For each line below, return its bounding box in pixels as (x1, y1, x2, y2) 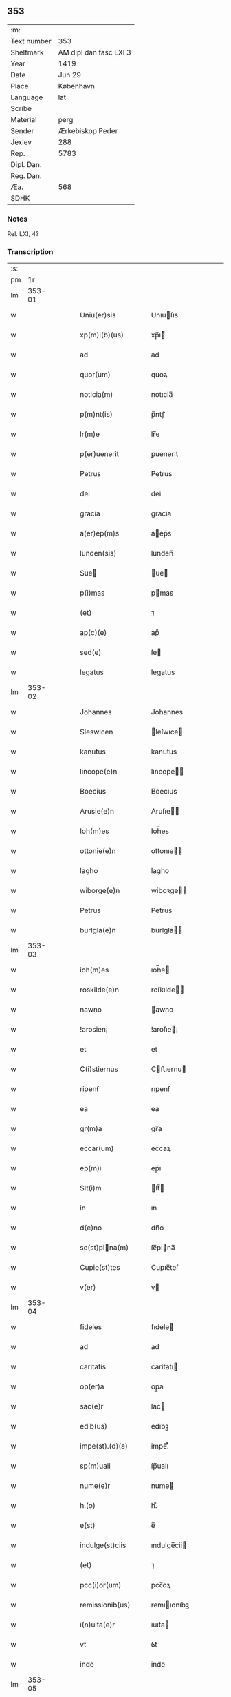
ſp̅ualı (151, 1461, 169, 1471)
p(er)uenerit (80, 449, 119, 459)
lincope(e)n (80, 767, 118, 776)
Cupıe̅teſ (151, 1263, 179, 1273)
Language (10, 92, 43, 102)
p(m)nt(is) (80, 410, 113, 420)
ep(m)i (80, 1164, 102, 1173)
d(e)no (80, 1223, 102, 1233)
